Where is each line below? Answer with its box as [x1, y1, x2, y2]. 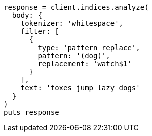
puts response [4, 108, 59, 116]
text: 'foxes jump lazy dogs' [20, 84, 140, 92]
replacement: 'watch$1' [37, 60, 132, 68]
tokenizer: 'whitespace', [20, 19, 124, 27]
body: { [12, 11, 42, 19]
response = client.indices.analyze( [4, 3, 149, 11]
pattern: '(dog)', [37, 52, 110, 60]
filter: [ [20, 27, 59, 35]
